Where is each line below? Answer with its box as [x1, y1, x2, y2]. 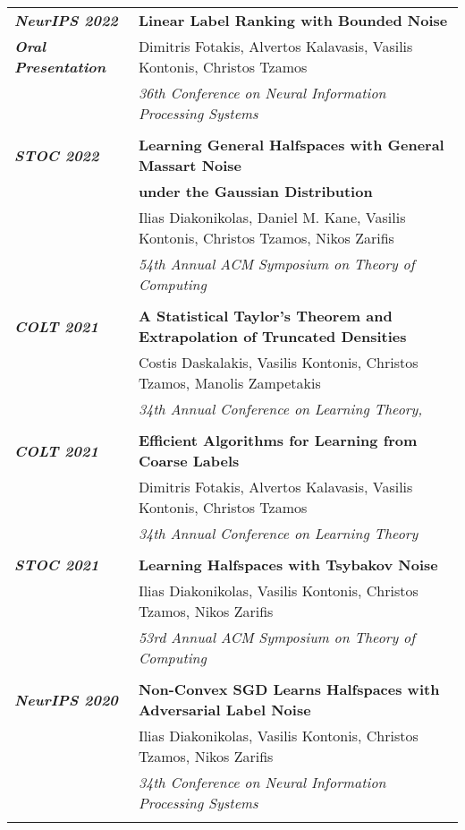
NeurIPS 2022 [14, 10, 118, 30]
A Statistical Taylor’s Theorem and [138, 305, 393, 326]
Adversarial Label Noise [138, 699, 311, 720]
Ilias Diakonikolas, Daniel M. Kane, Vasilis [138, 207, 406, 227]
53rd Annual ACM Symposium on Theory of [138, 627, 416, 647]
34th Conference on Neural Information [138, 772, 386, 792]
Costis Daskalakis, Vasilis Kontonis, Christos [138, 352, 418, 372]
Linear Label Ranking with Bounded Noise [138, 10, 448, 30]
